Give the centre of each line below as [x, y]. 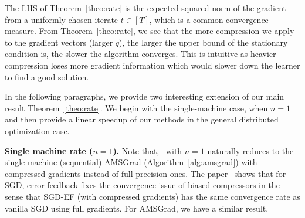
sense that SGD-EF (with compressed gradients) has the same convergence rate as [152, 196]
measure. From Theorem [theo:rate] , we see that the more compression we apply [150, 31]
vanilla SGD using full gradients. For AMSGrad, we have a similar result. [137, 208]
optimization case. [37, 130]
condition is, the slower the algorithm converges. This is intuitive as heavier [140, 54]
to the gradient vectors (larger [59, 42]
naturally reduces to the [250, 150]
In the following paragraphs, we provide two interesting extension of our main [145, 96]
